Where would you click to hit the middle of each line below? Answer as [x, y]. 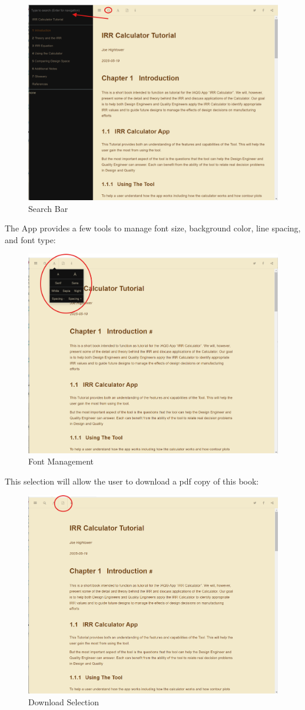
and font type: [30, 239]
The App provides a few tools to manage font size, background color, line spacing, [153, 228]
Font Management [61, 461]
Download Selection [64, 701]
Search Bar [48, 208]
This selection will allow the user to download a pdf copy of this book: [132, 481]
